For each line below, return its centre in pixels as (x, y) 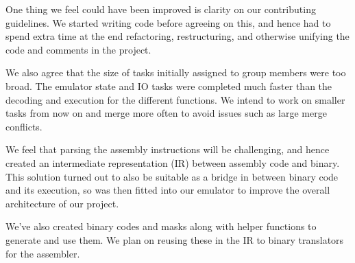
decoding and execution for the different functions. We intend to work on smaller (175, 99)
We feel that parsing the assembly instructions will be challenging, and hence (168, 149)
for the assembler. (43, 253)
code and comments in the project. (78, 49)
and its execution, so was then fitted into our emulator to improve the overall (168, 190)
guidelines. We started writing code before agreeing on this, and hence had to (168, 22)
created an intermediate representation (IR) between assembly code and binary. (173, 162)
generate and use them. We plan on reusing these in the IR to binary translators (175, 239)
